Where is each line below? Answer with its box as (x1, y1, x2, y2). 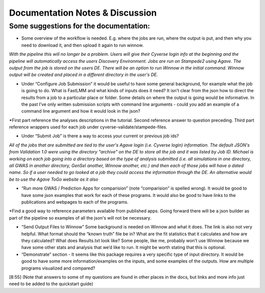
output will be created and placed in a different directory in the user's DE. (9, 72, 158, 78)
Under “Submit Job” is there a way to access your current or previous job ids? (21, 133, 179, 139)
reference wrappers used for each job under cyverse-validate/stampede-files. (9, 124, 167, 130)
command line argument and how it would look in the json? (21, 108, 140, 114)
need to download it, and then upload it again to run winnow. (21, 42, 144, 48)
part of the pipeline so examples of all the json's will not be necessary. (9, 215, 152, 220)
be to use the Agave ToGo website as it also (9, 176, 98, 182)
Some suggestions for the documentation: (9, 22, 150, 30)
